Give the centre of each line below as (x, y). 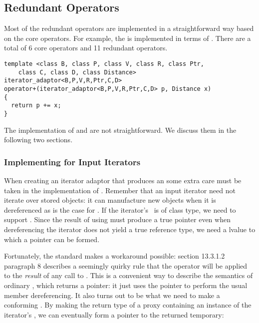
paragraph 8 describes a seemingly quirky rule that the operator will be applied (126, 265)
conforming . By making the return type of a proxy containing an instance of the (128, 305)
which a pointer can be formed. (52, 239)
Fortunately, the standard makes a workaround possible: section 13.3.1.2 (115, 256)
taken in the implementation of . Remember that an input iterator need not (120, 190)
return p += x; (36, 106)
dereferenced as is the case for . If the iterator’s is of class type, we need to (120, 209)
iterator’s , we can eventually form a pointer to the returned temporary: (114, 314)
